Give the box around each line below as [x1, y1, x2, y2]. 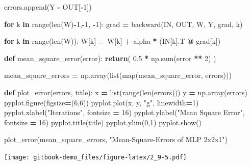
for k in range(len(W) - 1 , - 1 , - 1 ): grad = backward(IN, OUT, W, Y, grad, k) [4, 18, 243, 29]
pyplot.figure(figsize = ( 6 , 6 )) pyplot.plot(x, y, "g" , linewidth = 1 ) [4, 97, 199, 107]
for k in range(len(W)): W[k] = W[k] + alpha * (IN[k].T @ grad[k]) [4, 36, 221, 46]
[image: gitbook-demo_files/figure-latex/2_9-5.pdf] [4, 153, 187, 161]
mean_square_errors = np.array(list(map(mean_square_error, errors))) [4, 70, 232, 80]
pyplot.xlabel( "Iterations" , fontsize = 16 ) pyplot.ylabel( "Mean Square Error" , [4, 107, 245, 118]
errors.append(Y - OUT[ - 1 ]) [4, 2, 92, 12]
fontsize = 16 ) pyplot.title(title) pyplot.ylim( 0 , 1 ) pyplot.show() [4, 117, 202, 127]
